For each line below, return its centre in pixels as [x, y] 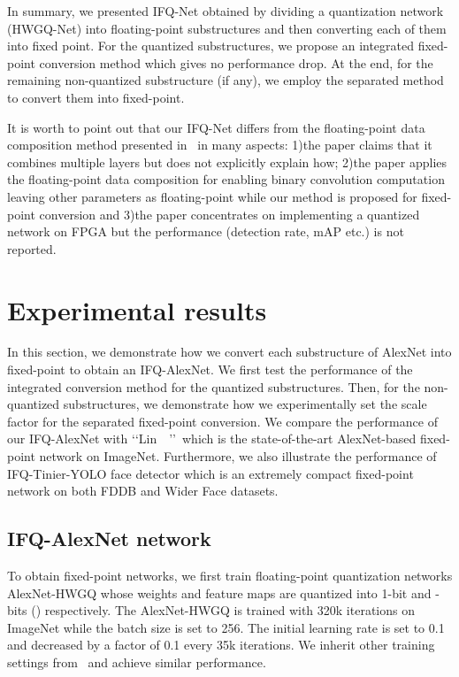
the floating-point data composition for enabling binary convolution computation [226, 179]
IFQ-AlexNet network [109, 539]
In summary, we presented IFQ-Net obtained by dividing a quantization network [226, 11]
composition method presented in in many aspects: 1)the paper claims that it [220, 145]
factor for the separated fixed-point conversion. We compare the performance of [222, 421]
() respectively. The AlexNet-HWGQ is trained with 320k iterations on [223, 610]
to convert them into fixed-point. [96, 97]
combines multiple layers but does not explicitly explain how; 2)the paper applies [227, 162]
